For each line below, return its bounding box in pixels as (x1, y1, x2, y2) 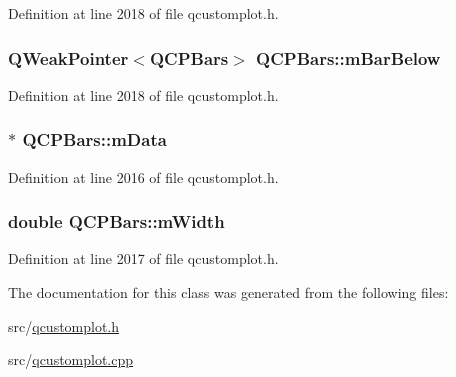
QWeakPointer (8, 45, 129, 70)
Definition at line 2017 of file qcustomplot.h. (8, 248, 279, 269)
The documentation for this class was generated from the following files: (8, 282, 449, 303)
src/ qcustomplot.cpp (8, 349, 134, 370)
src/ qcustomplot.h (8, 315, 120, 336)
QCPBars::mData (22, 127, 167, 152)
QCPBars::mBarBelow (256, 45, 441, 70)
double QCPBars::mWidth (8, 209, 225, 234)
